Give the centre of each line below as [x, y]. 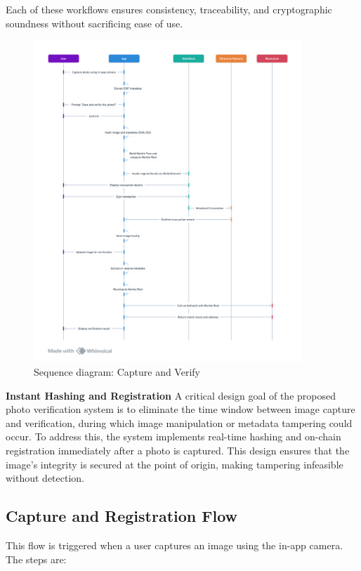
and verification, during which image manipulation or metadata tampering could [179, 422]
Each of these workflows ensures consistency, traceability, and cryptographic [169, 9]
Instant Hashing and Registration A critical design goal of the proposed [171, 395]
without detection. [45, 478]
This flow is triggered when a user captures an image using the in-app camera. [175, 545]
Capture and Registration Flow [122, 516]
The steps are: [36, 559]
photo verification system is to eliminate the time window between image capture [180, 409]
